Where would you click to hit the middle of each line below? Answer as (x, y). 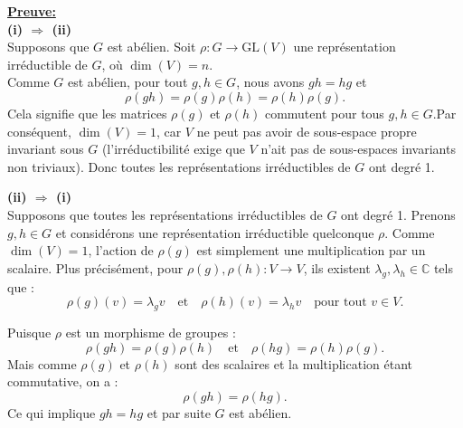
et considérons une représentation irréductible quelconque (215, 232)
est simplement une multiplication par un (311, 250)
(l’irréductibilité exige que (173, 149)
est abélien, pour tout (128, 82)
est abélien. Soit (151, 47)
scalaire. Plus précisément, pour (95, 267)
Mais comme (42, 363)
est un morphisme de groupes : (151, 332)
